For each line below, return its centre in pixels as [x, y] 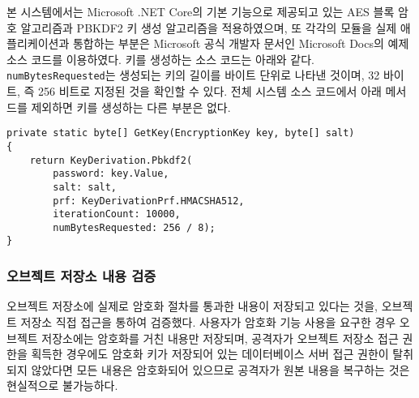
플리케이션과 [38, 43]
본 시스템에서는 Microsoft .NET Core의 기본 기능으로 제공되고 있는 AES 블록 [201, 11]
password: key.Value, [111, 174]
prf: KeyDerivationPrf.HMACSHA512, [149, 201]
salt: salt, [85, 187]
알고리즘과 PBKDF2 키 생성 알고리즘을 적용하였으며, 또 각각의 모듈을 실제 [209, 27]
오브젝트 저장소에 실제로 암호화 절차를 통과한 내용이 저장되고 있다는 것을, [192, 306]
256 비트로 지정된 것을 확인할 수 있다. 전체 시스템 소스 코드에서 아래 [209, 91]
